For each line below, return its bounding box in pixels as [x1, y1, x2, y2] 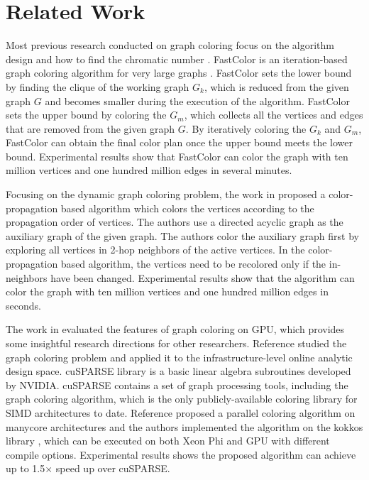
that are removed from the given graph [6, 121, 175, 136]
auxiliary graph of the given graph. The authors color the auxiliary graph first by [6, 228, 359, 243]
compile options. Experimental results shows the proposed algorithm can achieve [6, 447, 356, 462]
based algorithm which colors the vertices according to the [60, 200, 314, 215]
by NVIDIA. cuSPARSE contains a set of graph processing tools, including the [6, 377, 348, 392]
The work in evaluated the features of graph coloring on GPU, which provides [6, 322, 345, 337]
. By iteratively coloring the [185, 121, 307, 136]
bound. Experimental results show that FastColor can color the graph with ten [6, 148, 348, 163]
